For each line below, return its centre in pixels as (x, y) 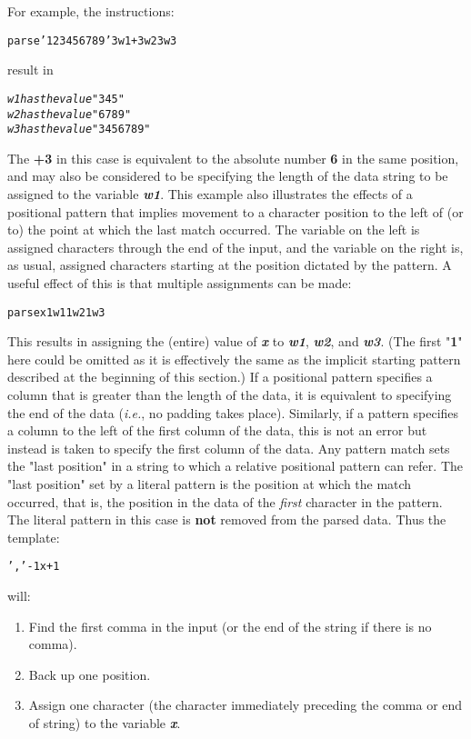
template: (34, 537)
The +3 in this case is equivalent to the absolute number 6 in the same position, (233, 158)
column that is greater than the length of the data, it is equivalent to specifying (230, 394)
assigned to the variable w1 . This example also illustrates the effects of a (210, 194)
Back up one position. (90, 674)
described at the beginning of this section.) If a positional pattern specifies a (220, 377)
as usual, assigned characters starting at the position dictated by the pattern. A (230, 265)
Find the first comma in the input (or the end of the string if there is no (230, 626)
